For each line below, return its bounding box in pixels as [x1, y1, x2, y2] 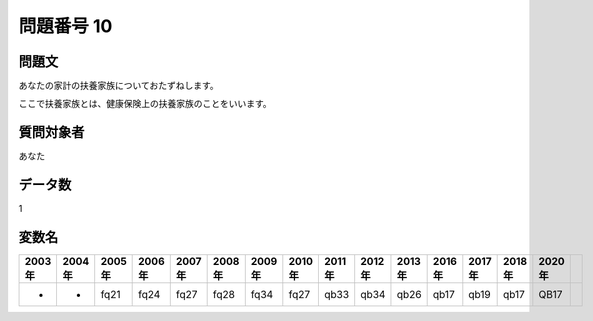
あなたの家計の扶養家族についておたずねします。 [18, 80, 219, 92]
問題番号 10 [18, 15, 113, 37]
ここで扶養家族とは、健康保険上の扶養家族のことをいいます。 [18, 98, 272, 110]
